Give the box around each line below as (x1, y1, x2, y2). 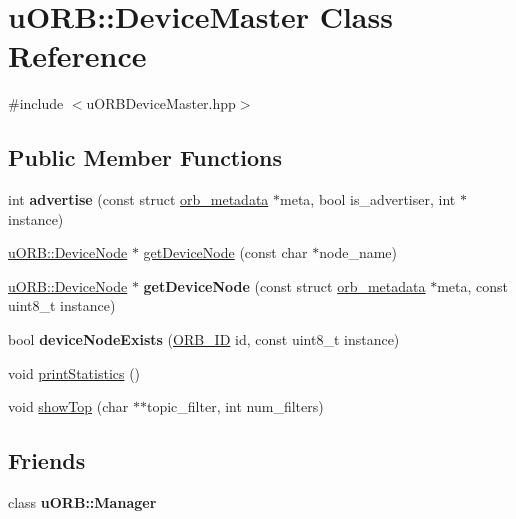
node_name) (319, 242, 398, 263)
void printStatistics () (8, 362, 141, 383)
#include (8, 93, 64, 114)
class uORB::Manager (8, 492, 157, 513)
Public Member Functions (8, 142, 282, 173)
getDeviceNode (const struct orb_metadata (143, 275, 426, 296)
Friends (8, 445, 86, 476)
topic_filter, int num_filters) (146, 396, 324, 417)
